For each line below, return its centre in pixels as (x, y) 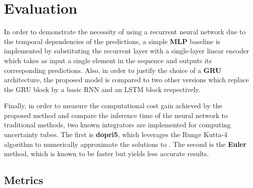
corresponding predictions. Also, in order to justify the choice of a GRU (113, 70)
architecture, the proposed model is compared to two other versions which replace (126, 80)
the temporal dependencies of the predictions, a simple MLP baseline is (112, 41)
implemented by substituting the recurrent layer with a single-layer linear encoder (127, 51)
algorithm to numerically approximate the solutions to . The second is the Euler (125, 144)
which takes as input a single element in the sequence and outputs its (108, 60)
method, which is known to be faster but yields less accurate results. (106, 153)
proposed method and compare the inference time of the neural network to (116, 115)
